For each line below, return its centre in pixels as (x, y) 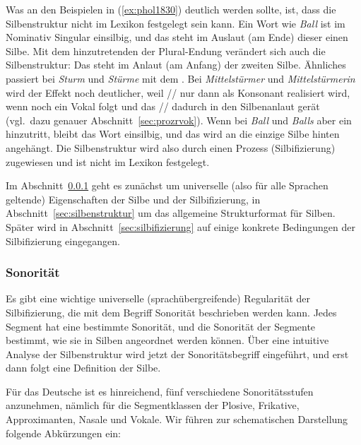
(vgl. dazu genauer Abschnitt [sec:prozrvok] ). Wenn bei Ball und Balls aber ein (179, 120)
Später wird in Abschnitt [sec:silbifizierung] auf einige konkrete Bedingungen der (180, 226)
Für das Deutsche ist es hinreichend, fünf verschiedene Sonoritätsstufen (160, 391)
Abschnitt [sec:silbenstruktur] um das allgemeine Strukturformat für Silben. (171, 213)
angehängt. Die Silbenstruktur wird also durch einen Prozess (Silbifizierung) (171, 147)
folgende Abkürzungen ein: (64, 433)
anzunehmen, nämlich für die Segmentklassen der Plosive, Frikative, (153, 405)
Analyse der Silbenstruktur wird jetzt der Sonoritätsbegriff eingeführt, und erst (177, 354)
